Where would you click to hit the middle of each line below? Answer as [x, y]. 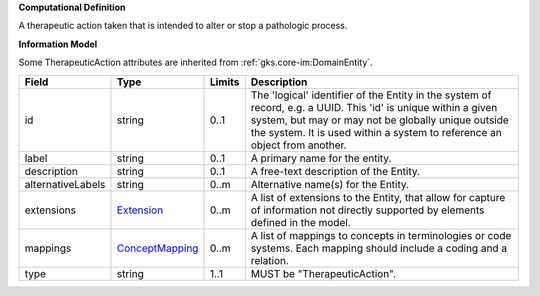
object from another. [298, 145]
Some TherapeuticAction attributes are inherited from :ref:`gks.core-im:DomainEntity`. [196, 62]
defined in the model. [300, 222]
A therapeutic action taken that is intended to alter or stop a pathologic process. [183, 26]
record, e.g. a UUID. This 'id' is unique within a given [374, 107]
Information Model [58, 44]
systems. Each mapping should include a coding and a [379, 248]
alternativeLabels [65, 184]
